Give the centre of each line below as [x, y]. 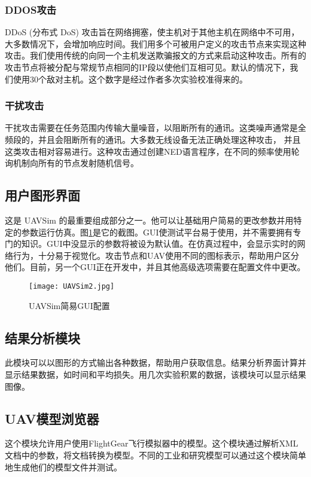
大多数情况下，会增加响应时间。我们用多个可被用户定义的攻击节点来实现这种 [155, 43]
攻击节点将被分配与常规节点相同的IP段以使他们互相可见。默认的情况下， [147, 67]
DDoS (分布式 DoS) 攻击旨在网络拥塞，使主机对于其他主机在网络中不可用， [152, 32]
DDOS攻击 [31, 9]
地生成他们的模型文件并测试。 [63, 467]
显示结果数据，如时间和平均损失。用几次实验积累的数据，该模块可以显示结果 [155, 374]
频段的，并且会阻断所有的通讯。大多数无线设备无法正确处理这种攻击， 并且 [153, 139]
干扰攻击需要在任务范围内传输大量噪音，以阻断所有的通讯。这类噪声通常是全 [155, 128]
